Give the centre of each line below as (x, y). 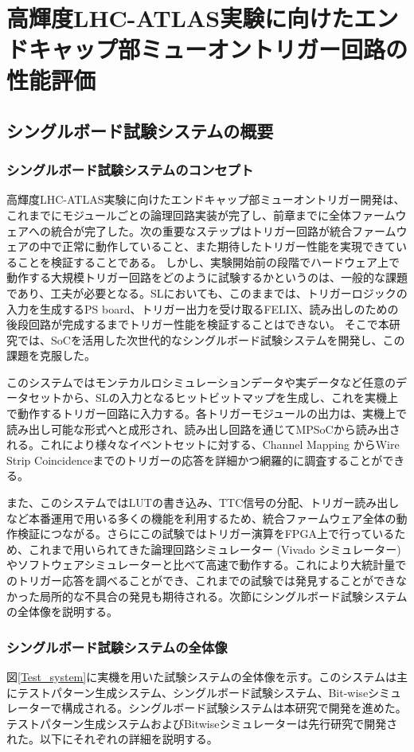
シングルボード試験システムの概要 (140, 130)
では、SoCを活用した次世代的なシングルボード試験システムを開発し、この (211, 339)
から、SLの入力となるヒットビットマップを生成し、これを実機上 (230, 397)
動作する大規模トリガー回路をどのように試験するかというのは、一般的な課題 (207, 277)
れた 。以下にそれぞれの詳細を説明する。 (112, 739)
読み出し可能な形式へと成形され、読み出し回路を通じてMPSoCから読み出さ (203, 429)
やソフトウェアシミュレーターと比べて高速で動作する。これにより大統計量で (207, 565)
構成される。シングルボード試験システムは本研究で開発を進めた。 (234, 708)
